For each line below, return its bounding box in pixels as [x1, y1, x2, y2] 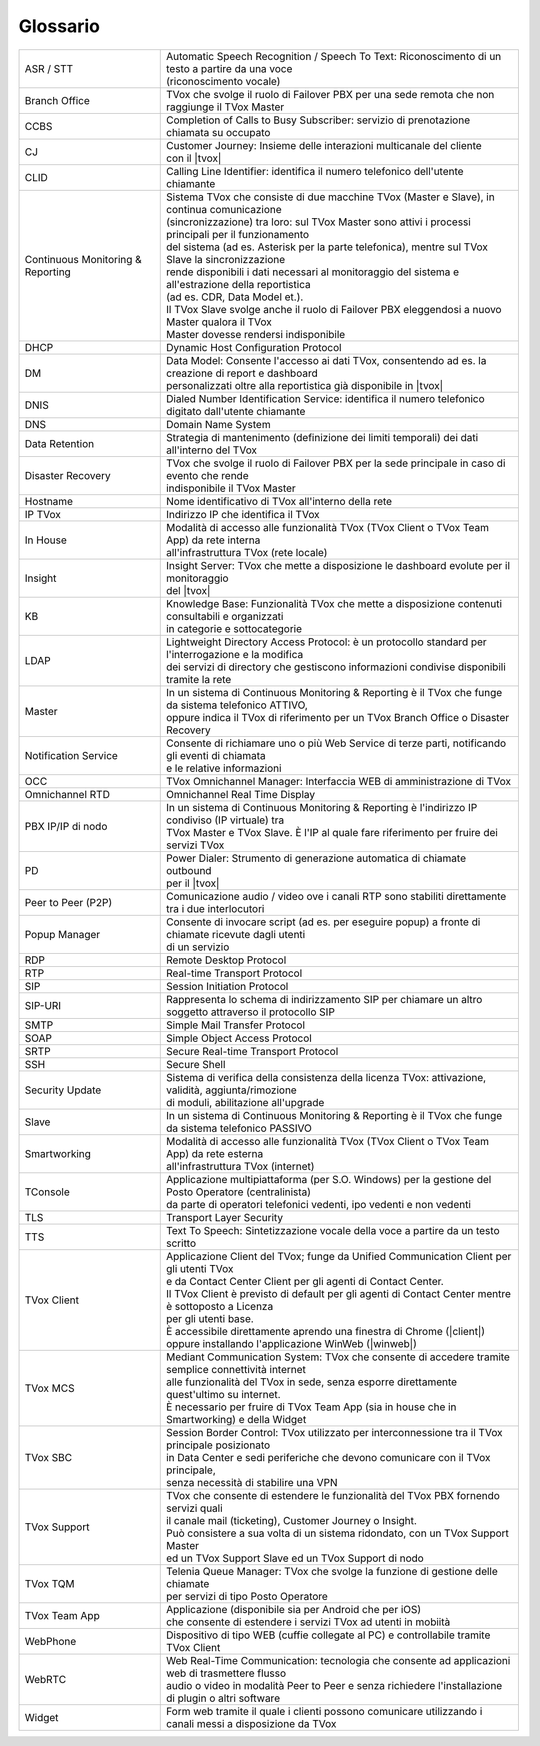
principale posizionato [165, 1438, 271, 1452]
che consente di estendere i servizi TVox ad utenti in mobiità [165, 1615, 451, 1629]
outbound [165, 863, 212, 877]
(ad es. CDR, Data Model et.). [165, 290, 304, 304]
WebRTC [24, 1672, 67, 1686]
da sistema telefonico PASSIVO [165, 1121, 312, 1135]
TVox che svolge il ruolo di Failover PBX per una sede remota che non [165, 87, 495, 101]
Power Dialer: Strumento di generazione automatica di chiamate [165, 851, 467, 865]
